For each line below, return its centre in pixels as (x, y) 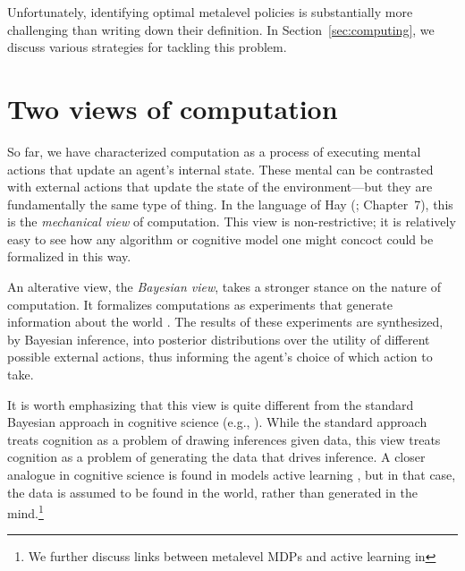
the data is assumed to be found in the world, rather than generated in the (212, 492)
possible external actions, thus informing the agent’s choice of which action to (220, 357)
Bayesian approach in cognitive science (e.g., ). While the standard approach (217, 422)
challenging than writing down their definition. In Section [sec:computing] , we (221, 29)
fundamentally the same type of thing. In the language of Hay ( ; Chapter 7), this (230, 204)
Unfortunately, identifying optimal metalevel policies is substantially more (210, 12)
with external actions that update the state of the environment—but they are (220, 187)
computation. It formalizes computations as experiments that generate (200, 304)
